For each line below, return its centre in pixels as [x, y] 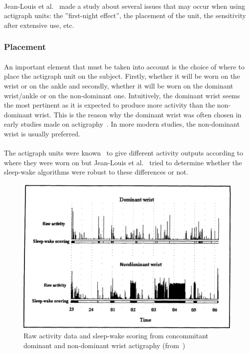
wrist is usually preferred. [42, 133]
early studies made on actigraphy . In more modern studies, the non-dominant [122, 124]
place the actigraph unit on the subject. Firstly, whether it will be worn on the [122, 76]
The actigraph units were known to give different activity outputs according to [124, 153]
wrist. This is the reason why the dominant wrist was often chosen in [138, 114]
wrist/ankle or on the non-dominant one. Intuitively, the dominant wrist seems [122, 95]
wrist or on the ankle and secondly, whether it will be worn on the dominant [119, 86]
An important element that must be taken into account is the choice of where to [124, 66]
